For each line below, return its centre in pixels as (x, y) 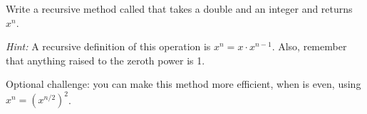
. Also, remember (309, 46)
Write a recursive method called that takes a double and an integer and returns (179, 8)
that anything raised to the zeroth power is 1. (105, 60)
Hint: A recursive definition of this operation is (108, 46)
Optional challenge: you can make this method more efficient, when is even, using (183, 84)
